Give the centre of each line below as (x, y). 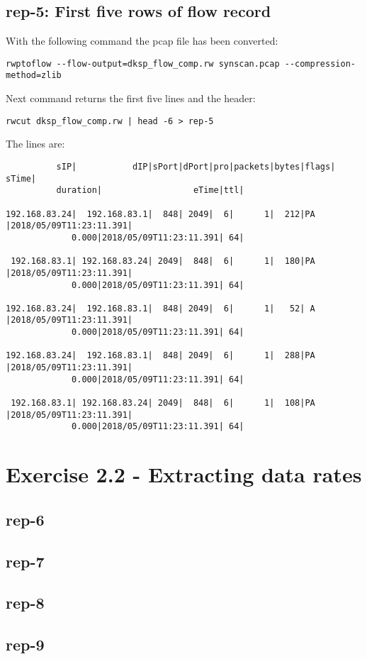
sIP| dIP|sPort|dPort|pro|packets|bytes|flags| (196, 166)
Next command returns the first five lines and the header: (131, 98)
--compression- (320, 63)
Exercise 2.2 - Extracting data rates (184, 474)
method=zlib (34, 76)
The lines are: (35, 144)
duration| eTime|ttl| (150, 190)
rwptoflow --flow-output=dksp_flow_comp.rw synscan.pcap (143, 63)
